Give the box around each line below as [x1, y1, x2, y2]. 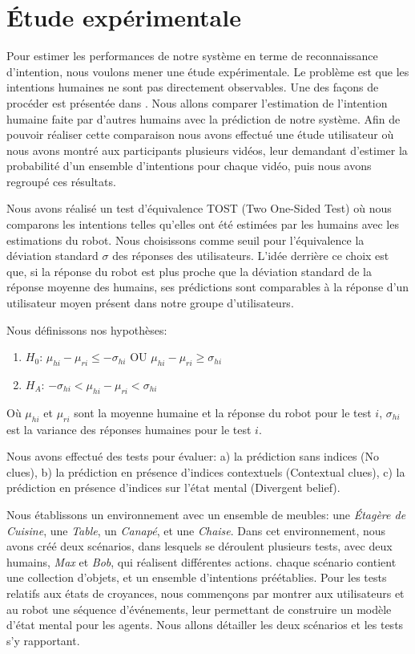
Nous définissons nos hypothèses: [6, 321, 167, 338]
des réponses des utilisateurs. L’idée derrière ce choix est [112, 247, 389, 264]
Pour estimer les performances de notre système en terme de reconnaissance [6, 47, 378, 64]
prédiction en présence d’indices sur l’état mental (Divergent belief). [6, 479, 340, 496]
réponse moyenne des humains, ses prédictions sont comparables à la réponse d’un [6, 278, 409, 295]
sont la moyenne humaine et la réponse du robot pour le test [74, 404, 372, 420]
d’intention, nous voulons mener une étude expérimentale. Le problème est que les [6, 63, 409, 79]
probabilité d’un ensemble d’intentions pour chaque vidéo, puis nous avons [6, 157, 372, 174]
